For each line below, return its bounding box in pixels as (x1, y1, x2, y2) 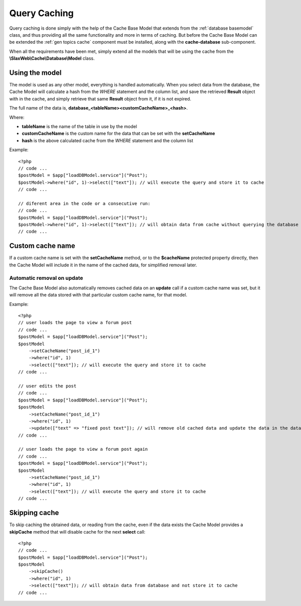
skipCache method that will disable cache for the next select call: (9, 529, 145, 535)
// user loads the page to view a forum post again (18, 446, 148, 452)
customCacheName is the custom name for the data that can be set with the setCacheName (22, 131, 215, 137)
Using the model (9, 68, 62, 77)
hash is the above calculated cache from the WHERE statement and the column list (22, 137, 194, 143)
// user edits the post (18, 383, 77, 389)
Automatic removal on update (9, 274, 83, 281)
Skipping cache (9, 509, 59, 517)
